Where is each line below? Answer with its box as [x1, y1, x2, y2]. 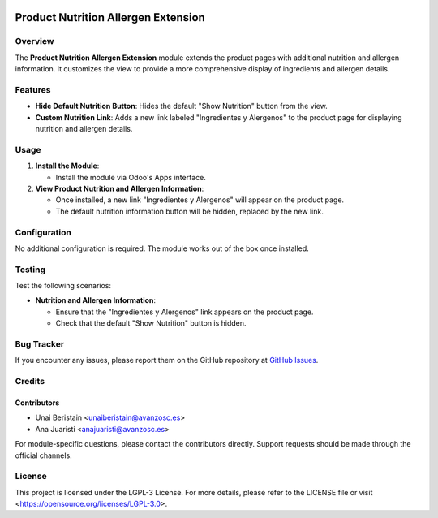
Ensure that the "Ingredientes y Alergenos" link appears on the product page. [55, 307, 314, 317]
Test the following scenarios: [15, 281, 111, 291]
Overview [15, 36, 54, 47]
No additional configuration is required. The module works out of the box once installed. [15, 244, 310, 253]
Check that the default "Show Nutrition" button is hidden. [55, 318, 247, 328]
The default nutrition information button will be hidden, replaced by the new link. [55, 206, 324, 216]
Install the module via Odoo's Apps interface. [55, 172, 206, 182]
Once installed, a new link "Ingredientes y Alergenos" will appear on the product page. [55, 195, 345, 205]
